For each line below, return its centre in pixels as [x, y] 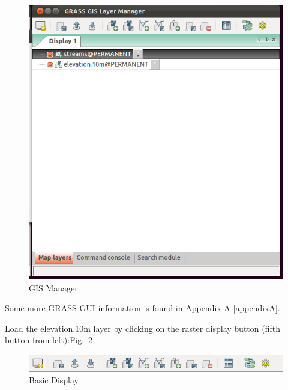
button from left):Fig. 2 [49, 340]
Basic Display [54, 380]
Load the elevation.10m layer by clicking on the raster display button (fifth [142, 328]
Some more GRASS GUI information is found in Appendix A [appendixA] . [142, 308]
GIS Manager [53, 288]
